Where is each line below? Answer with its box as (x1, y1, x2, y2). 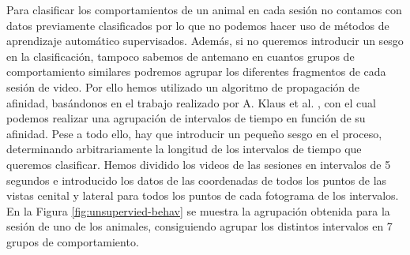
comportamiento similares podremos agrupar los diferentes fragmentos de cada (6, 63, 386, 80)
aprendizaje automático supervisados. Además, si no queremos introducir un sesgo (6, 32, 404, 49)
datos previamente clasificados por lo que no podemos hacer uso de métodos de (6, 17, 389, 33)
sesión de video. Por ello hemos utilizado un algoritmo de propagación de (6, 78, 359, 95)
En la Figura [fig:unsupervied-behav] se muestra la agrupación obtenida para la (6, 202, 390, 219)
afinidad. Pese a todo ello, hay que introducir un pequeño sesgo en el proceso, (6, 125, 382, 141)
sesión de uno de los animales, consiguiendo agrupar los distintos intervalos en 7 (6, 218, 393, 234)
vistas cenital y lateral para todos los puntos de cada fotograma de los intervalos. (6, 187, 399, 204)
